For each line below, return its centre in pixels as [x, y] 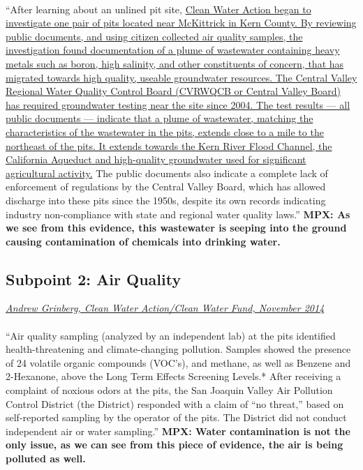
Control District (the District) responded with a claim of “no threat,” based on [175, 403]
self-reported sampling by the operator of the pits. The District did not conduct [176, 417]
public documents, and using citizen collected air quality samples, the [154, 36]
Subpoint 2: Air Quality [94, 279]
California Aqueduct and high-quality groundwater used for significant [156, 159]
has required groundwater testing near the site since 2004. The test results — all [178, 104]
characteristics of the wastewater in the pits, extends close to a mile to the [165, 131]
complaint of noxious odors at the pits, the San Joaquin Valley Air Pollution [169, 390]
